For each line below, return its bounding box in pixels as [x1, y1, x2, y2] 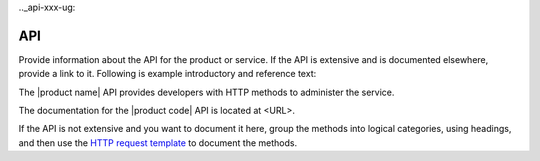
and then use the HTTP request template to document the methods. [18, 136, 298, 149]
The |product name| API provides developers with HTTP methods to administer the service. [18, 86, 395, 98]
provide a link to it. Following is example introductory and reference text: [18, 68, 317, 80]
